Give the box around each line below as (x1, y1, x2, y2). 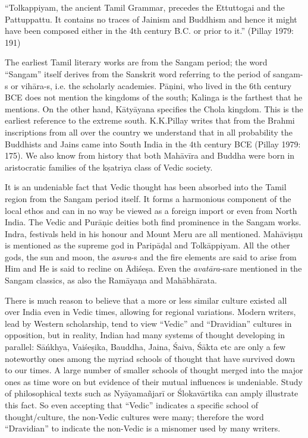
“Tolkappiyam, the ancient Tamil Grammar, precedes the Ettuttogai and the (5, 1, 285, 13)
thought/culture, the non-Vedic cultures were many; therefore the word (5, 410, 264, 423)
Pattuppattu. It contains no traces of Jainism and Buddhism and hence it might (5, 12, 297, 25)
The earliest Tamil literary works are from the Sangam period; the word (5, 56, 268, 68)
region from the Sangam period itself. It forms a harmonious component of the (5, 192, 291, 204)
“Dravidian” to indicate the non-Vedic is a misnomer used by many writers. (5, 422, 281, 434)
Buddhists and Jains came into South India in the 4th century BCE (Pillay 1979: (5, 137, 301, 150)
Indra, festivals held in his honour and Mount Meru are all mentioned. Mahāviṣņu (5, 227, 303, 240)
